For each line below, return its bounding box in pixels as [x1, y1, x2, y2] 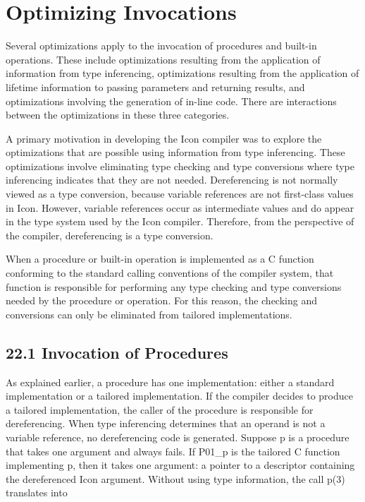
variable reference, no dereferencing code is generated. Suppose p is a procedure [6, 429, 349, 444]
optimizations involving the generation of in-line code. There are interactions [6, 93, 337, 108]
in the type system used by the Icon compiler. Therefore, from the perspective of [6, 214, 354, 229]
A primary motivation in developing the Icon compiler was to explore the [6, 131, 322, 145]
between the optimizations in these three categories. [6, 107, 230, 122]
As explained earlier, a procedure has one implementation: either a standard [6, 374, 335, 389]
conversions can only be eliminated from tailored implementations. [6, 306, 292, 321]
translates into [6, 485, 68, 500]
